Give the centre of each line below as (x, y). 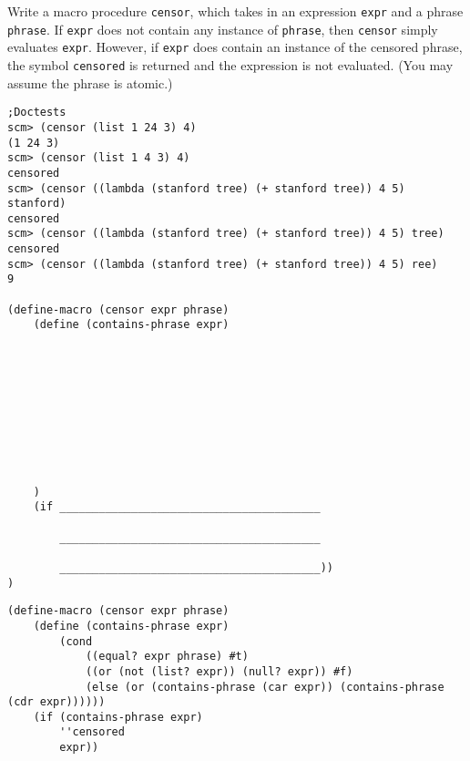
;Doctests (37, 113)
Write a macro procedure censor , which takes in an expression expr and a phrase (235, 11)
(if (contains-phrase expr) (118, 717)
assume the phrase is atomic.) (90, 82)
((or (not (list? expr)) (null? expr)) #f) (219, 671)
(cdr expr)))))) (56, 702)
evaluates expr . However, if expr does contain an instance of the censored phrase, (235, 47)
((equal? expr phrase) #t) (167, 657)
